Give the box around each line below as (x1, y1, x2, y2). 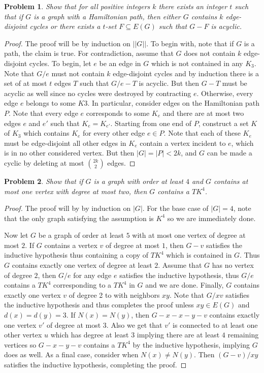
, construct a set (198, 117, 249, 128)
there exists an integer (158, 1, 227, 11)
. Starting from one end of (110, 117, 192, 128)
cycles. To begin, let (29, 57, 91, 68)
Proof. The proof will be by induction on (4, 38, 130, 48)
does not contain (184, 48, 236, 58)
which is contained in (166, 250, 232, 260)
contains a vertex (44, 239, 97, 250)
